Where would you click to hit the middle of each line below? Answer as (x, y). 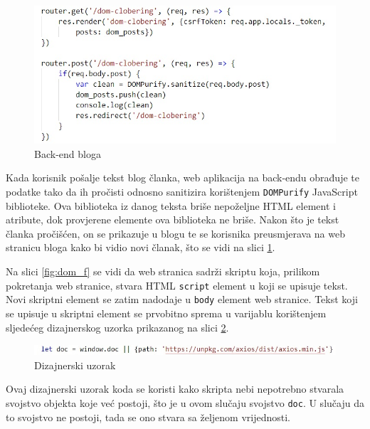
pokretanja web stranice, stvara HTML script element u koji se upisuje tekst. (177, 285)
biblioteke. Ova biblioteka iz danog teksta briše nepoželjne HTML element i (171, 205)
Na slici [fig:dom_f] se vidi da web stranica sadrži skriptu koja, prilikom (163, 271)
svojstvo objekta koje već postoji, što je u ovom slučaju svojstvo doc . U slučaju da (185, 402)
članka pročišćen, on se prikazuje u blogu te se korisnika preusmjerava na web (175, 233)
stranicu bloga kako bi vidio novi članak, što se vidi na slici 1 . (141, 247)
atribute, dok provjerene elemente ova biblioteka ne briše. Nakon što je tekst (173, 219)
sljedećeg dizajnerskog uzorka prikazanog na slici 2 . (117, 327)
